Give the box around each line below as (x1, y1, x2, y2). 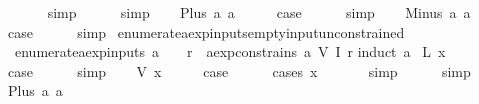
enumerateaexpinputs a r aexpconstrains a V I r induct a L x (14, 41, 446, 62)
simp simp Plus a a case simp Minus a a (47, 2, 471, 22)
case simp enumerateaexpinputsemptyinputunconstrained (7, 21, 405, 42)
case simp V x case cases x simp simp (7, 60, 471, 81)
